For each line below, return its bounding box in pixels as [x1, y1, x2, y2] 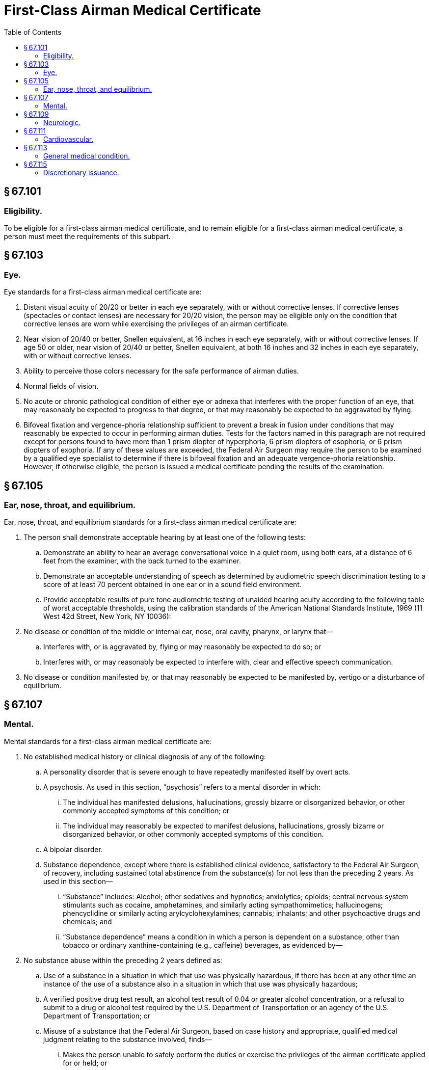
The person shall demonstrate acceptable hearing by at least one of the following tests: [24, 533, 306, 542]
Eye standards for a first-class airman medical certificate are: [4, 288, 202, 296]
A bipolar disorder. [43, 845, 103, 854]
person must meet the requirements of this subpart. [4, 232, 171, 241]
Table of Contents [4, 27, 62, 36]
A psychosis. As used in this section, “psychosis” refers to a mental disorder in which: [43, 782, 321, 791]
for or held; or [63, 1058, 107, 1067]
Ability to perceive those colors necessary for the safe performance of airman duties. [24, 367, 299, 375]
